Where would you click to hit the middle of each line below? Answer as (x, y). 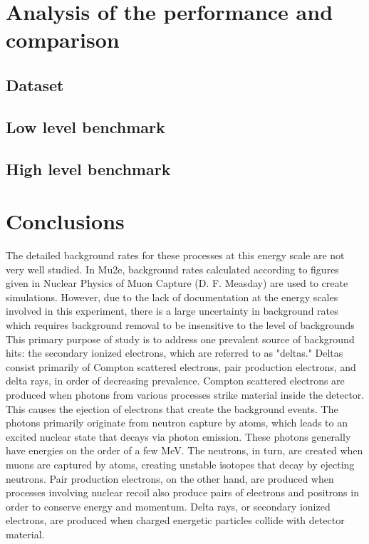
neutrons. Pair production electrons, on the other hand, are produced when (170, 478)
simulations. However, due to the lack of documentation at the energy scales (172, 297)
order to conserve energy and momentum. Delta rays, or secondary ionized (168, 506)
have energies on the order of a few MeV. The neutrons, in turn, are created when (184, 450)
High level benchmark (88, 168)
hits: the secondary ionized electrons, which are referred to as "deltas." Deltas (175, 353)
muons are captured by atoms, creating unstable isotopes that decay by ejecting (180, 464)
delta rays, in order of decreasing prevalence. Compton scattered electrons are (175, 381)
